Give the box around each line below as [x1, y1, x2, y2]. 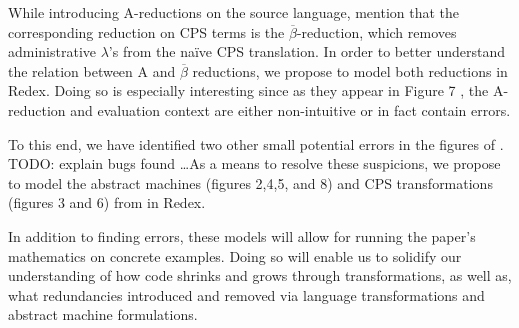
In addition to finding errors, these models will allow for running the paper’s [8, 225, 476, 246]
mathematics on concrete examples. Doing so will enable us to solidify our [8, 245, 462, 266]
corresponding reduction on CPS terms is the [8, 21, 285, 42]
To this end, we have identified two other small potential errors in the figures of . [8, 133, 504, 154]
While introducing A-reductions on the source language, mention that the [8, 2, 460, 22]
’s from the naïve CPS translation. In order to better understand [108, 41, 506, 62]
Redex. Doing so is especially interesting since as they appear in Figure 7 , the [8, 80, 489, 101]
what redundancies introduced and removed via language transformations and [8, 284, 485, 305]
